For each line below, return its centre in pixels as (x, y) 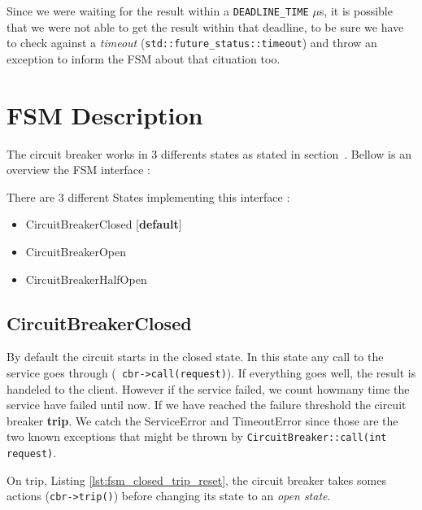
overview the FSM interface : (78, 170)
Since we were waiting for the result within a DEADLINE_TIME (158, 11)
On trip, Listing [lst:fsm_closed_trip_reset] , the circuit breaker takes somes (196, 479)
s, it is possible (356, 11)
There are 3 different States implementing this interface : (148, 196)
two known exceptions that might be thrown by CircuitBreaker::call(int (197, 436)
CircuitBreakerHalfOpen (86, 279)
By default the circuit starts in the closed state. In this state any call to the (195, 357)
